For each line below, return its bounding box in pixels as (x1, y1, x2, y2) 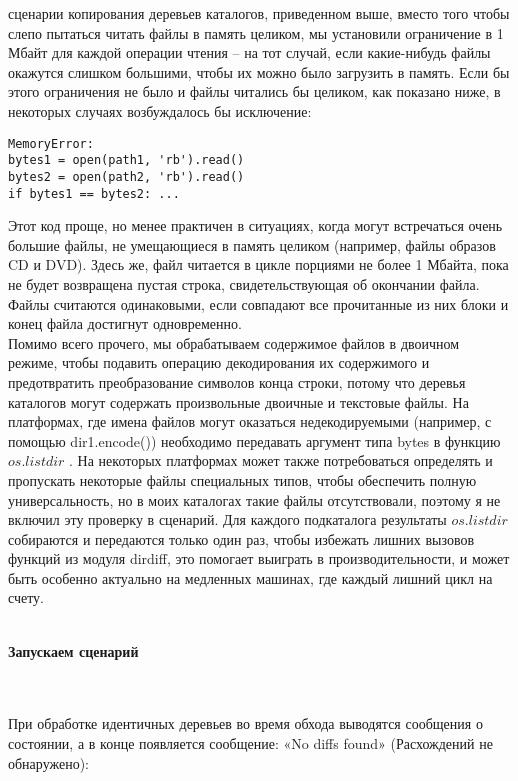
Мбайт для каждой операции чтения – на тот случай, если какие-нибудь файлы (8, 42, 491, 63)
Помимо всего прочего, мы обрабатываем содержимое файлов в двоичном (8, 332, 460, 353)
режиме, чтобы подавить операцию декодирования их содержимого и (8, 352, 430, 373)
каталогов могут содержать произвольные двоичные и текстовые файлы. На (8, 391, 469, 412)
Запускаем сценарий (8, 640, 139, 661)
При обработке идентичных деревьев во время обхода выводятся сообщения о (8, 713, 483, 734)
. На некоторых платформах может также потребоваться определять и (69, 450, 493, 471)
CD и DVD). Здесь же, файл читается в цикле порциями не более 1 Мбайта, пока (8, 254, 509, 275)
